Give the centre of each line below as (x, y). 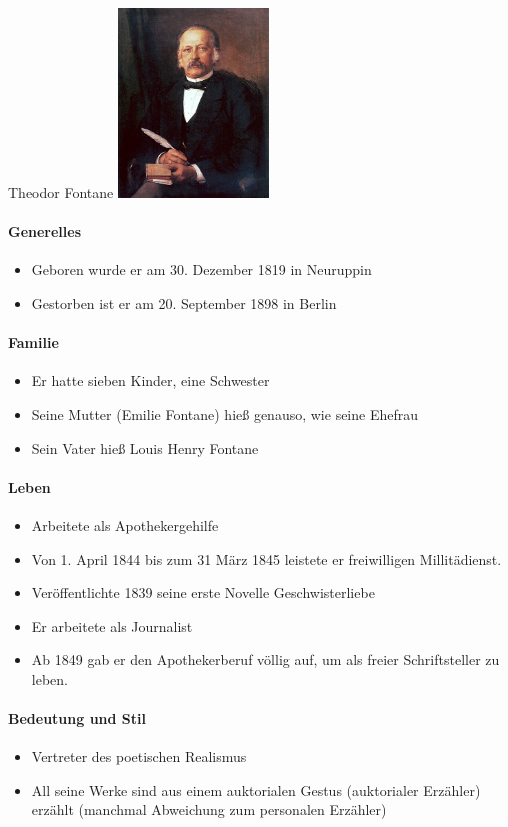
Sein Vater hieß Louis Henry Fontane (145, 447)
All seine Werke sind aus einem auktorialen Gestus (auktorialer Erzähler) (256, 789)
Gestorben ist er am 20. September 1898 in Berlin (184, 302)
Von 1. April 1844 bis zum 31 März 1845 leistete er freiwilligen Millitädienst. (266, 558)
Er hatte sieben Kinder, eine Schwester (150, 380)
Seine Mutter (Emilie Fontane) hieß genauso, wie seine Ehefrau (225, 413)
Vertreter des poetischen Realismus (139, 756)
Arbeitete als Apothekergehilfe (125, 524)
